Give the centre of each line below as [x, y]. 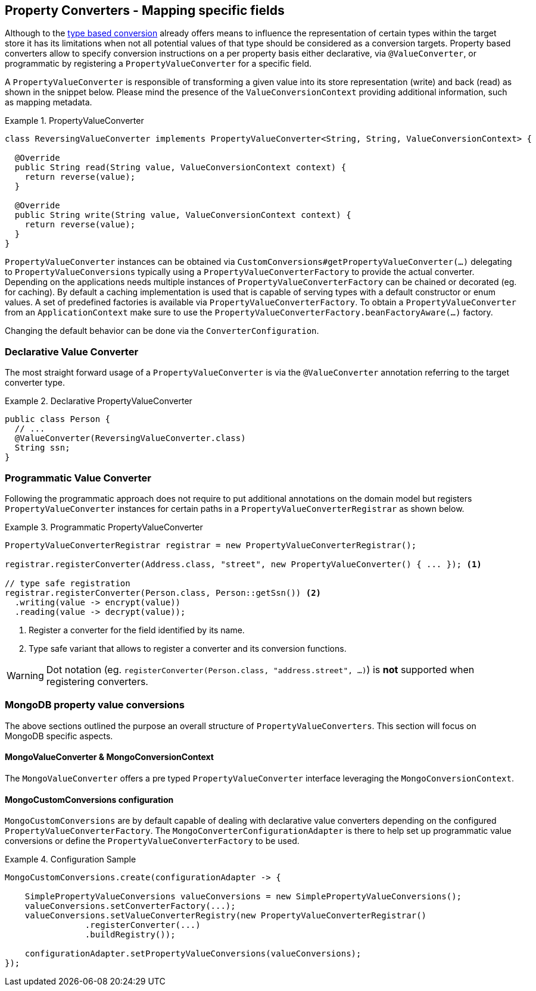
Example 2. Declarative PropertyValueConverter [99, 401]
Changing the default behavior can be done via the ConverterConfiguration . [162, 331]
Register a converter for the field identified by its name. [137, 630]
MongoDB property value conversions [95, 705]
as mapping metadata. [49, 102]
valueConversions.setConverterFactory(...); [130, 906]
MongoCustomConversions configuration [89, 799]
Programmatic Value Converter [78, 478]
